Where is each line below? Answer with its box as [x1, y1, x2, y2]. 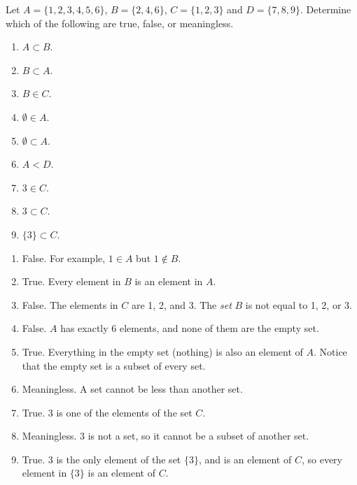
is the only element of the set [56, 451, 181, 466]
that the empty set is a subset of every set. [22, 358, 206, 372]
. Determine [300, 2, 351, 16]
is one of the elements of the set [56, 405, 192, 419]
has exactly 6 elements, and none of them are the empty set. [60, 321, 319, 335]
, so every [301, 451, 342, 466]
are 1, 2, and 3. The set [131, 297, 232, 312]
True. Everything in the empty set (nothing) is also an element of [22, 344, 303, 359]
